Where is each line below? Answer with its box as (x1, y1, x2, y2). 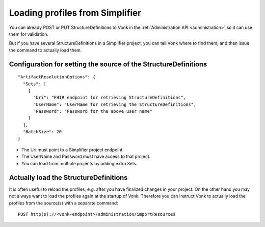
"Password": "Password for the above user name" (33, 108, 153, 114)
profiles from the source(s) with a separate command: (9, 200, 118, 206)
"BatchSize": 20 (23, 129, 62, 135)
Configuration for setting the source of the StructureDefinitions (9, 60, 207, 68)
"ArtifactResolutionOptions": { (18, 74, 96, 80)
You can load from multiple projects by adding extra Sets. (21, 160, 137, 166)
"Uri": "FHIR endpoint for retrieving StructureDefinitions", (33, 95, 186, 101)
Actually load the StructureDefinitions (9, 173, 128, 181)
